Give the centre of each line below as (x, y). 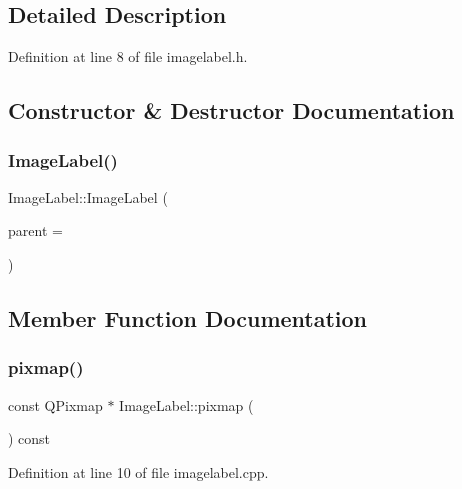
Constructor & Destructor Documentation (231, 110)
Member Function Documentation (188, 317)
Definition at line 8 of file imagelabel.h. (128, 56)
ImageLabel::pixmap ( (186, 404)
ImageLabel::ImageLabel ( (88, 196)
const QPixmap (55, 404)
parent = (35, 230)
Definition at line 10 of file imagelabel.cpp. (138, 471)
